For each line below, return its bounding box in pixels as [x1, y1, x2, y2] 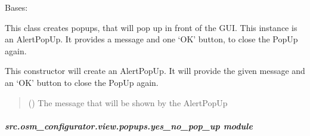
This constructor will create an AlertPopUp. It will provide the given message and [5, 64, 305, 77]
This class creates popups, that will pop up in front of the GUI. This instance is [5, 21, 297, 33]
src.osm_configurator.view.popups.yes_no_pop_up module [5, 119, 253, 132]
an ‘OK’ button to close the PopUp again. [5, 76, 159, 88]
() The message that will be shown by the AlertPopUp [28, 96, 228, 109]
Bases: [5, 1, 28, 13]
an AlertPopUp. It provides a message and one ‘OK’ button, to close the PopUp [5, 33, 298, 45]
